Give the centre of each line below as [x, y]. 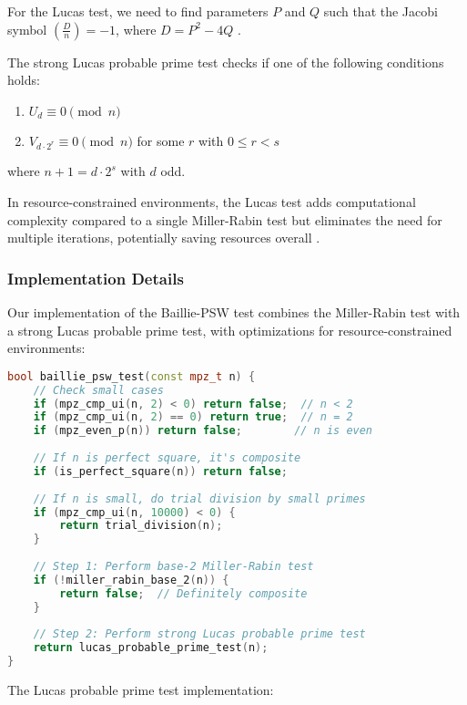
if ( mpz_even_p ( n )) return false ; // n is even [203, 431]
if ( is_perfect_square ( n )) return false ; [160, 471]
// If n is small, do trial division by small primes [199, 498]
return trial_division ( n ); [141, 526]
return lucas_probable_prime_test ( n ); [151, 648]
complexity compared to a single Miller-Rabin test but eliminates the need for [225, 219]
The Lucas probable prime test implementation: [141, 689]
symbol [27, 29]
